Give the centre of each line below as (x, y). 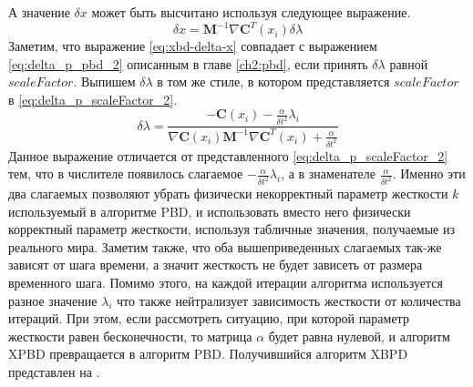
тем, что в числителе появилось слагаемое (126, 173)
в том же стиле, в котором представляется (273, 81)
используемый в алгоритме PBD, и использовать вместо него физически (210, 211)
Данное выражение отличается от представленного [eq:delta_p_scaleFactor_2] (228, 155)
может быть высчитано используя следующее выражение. (251, 12)
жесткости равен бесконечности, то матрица (130, 336)
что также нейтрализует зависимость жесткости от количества (289, 300)
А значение (39, 12)
